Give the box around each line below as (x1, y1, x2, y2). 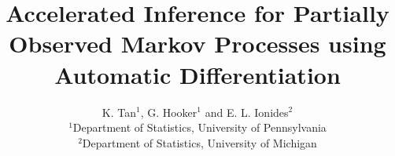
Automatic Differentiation (54, 58, 341, 90)
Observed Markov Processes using (9, 27, 386, 60)
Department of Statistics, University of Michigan (82, 134, 317, 151)
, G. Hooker (140, 103, 197, 120)
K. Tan (102, 103, 136, 120)
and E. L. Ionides (205, 103, 289, 120)
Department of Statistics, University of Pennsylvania (72, 119, 327, 136)
